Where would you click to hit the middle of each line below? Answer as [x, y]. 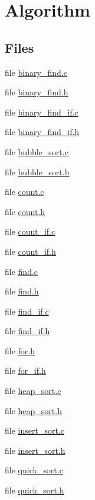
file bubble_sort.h [37, 172]
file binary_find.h [37, 92]
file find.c [22, 271]
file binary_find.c [36, 72]
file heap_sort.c [33, 391]
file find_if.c [27, 311]
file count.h [25, 211]
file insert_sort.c [35, 430]
